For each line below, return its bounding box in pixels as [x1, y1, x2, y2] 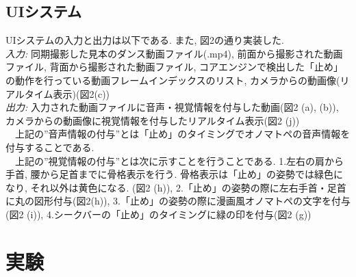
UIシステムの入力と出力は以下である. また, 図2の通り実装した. [5, 33, 284, 47]
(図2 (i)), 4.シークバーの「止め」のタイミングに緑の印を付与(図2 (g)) [5, 207, 311, 221]
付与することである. [5, 140, 94, 154]
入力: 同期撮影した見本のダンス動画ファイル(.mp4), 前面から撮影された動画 [5, 46, 343, 60]
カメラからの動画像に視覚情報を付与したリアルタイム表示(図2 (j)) [5, 113, 300, 127]
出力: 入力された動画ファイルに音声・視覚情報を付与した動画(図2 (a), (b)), [5, 100, 339, 114]
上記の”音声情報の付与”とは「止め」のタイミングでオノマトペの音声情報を [14, 127, 351, 141]
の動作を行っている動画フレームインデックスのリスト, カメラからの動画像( [5, 72, 340, 87]
